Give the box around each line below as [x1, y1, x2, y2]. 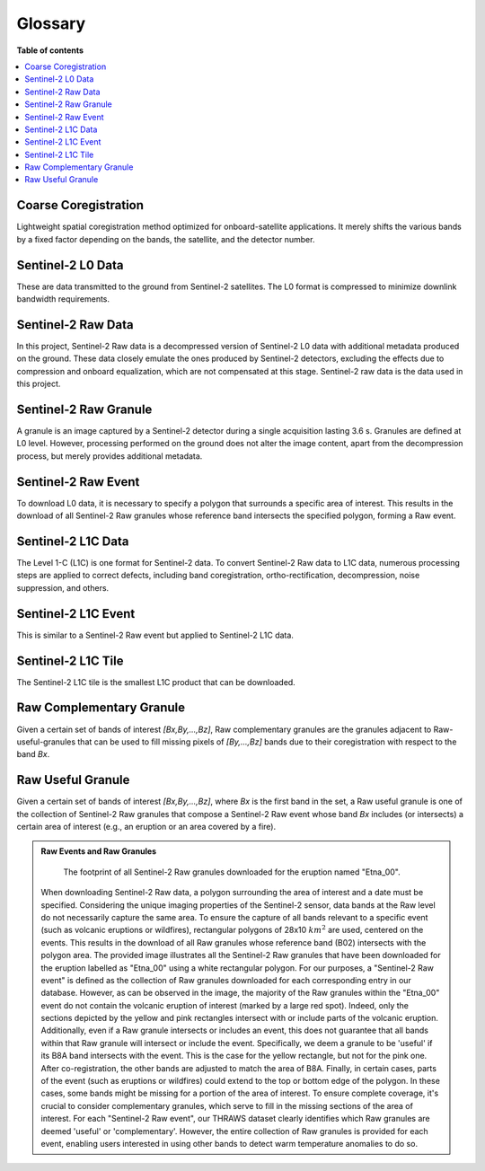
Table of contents [16, 45, 84, 56]
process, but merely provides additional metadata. [16, 450, 203, 462]
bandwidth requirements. [16, 294, 110, 304]
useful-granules [16, 736, 76, 747]
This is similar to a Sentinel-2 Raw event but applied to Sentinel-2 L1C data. [16, 630, 294, 640]
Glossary [16, 13, 86, 33]
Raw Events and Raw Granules [40, 846, 157, 857]
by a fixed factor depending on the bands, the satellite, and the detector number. [16, 233, 315, 244]
